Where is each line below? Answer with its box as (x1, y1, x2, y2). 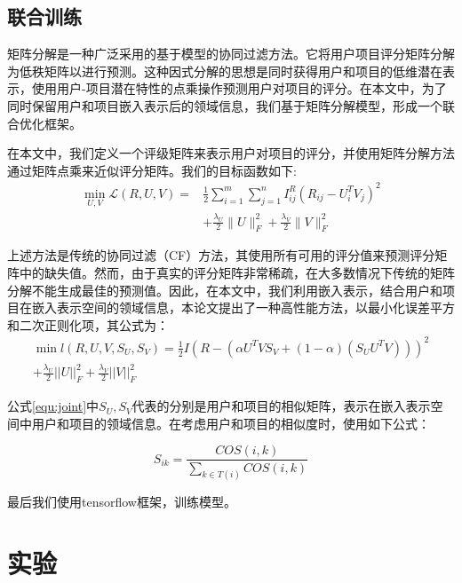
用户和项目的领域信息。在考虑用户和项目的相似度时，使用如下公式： (31, 414, 430, 432)
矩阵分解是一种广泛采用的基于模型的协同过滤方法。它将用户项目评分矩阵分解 (7, 44, 455, 63)
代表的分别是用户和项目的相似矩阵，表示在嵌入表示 (131, 397, 431, 415)
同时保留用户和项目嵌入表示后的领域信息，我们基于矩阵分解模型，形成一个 (7, 96, 442, 114)
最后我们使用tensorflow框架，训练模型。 (7, 492, 236, 511)
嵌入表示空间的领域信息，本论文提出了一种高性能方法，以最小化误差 (31, 298, 430, 317)
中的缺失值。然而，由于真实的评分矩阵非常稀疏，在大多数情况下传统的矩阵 (19, 264, 455, 282)
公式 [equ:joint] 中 (7, 397, 100, 415)
